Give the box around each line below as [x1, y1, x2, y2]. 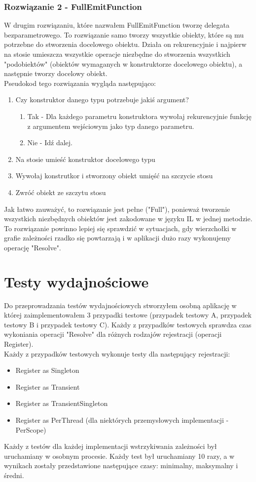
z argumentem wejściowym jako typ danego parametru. [27, 120, 194, 131]
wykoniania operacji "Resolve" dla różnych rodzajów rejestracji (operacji [4, 329, 222, 339]
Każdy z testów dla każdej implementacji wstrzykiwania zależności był [4, 441, 217, 451]
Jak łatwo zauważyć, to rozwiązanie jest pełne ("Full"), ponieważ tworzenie [4, 203, 230, 214]
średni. [4, 470, 24, 480]
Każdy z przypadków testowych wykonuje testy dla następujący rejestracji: [4, 348, 230, 359]
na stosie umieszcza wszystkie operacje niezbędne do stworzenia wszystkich [4, 49, 230, 59]
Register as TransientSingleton [15, 398, 108, 408]
